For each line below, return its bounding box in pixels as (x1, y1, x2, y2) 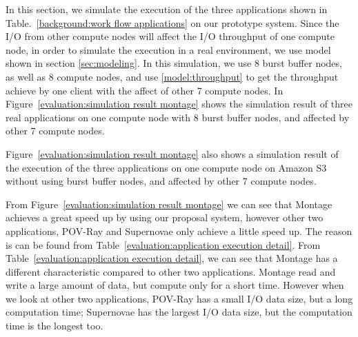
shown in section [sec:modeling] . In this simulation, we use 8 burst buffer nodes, (6, 56, 342, 70)
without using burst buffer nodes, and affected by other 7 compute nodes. (6, 174, 317, 188)
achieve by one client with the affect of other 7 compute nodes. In (6, 83, 284, 97)
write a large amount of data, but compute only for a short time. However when (6, 278, 344, 292)
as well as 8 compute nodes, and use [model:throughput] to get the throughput (6, 69, 339, 83)
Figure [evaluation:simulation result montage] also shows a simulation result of (6, 146, 339, 161)
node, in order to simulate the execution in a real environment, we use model (6, 42, 331, 57)
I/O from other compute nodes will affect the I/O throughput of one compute (6, 29, 335, 43)
